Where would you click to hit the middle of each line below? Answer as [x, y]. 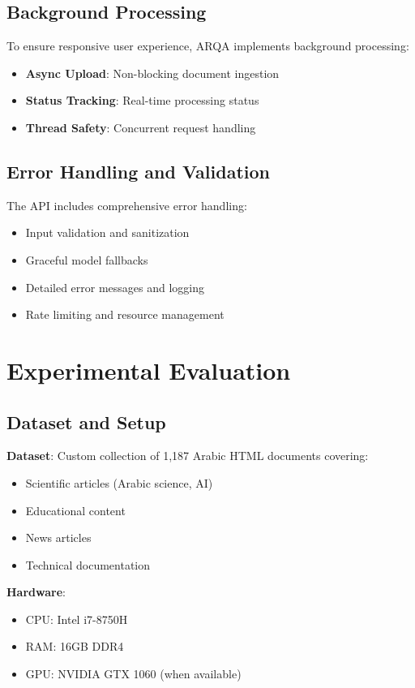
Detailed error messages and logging [115, 287]
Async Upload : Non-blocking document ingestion [152, 73]
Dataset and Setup [86, 421]
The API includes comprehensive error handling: [127, 205]
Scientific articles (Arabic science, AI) [119, 482]
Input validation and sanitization [107, 232]
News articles [58, 537]
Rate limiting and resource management [125, 314]
